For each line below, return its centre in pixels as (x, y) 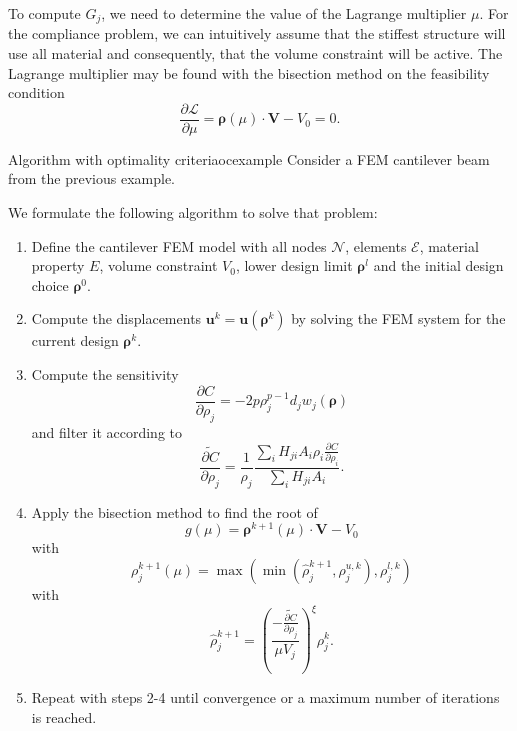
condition (36, 92)
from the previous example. (91, 178)
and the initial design (438, 265)
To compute (44, 13)
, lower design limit (294, 265)
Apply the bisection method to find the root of (174, 511)
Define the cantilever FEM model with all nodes (179, 245)
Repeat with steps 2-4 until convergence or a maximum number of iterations (265, 697)
